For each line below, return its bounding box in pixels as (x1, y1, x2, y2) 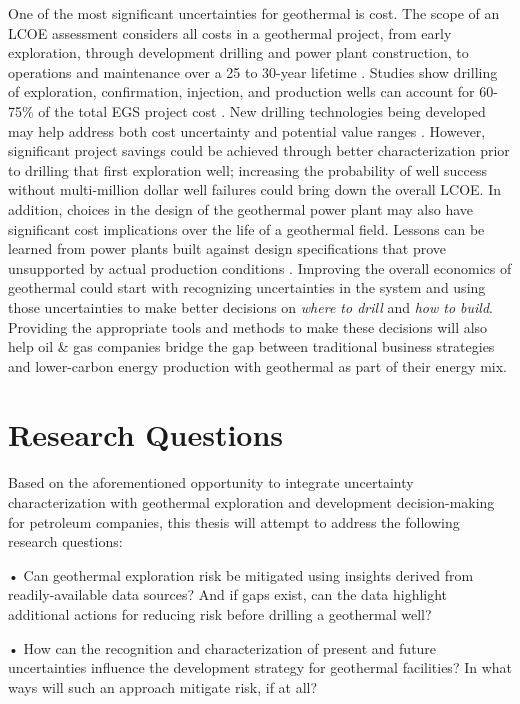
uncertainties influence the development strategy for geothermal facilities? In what (8, 657, 512, 678)
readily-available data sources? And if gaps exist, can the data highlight (8, 584, 448, 605)
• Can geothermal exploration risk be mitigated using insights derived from (8, 564, 474, 585)
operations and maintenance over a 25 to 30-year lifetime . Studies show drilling (8, 61, 498, 82)
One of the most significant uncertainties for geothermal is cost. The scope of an (8, 3, 500, 23)
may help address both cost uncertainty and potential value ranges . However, (8, 120, 486, 141)
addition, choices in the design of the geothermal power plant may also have (8, 198, 474, 219)
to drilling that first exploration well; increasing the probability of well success (8, 159, 487, 180)
